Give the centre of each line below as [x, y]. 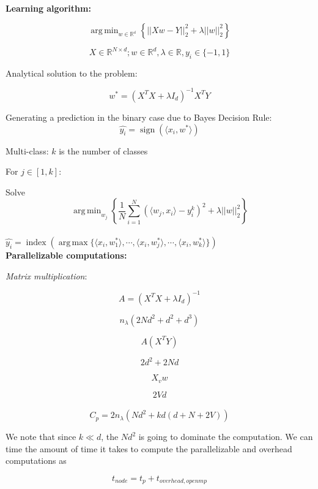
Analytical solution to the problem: [72, 73]
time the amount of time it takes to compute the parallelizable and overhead [149, 448]
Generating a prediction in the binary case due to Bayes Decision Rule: [139, 117]
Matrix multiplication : [46, 275]
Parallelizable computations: [66, 255]
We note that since [41, 437]
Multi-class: [27, 150]
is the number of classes [103, 150]
